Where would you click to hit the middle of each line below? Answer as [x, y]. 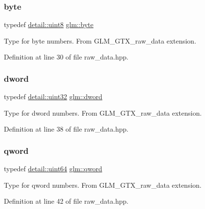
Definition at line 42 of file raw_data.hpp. [66, 201]
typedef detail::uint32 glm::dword [53, 97]
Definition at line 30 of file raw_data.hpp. [66, 57]
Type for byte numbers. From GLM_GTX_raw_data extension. [100, 40]
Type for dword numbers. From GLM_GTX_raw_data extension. [103, 112]
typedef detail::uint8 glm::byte [49, 24]
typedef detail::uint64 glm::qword [53, 169]
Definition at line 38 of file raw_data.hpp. [66, 129]
